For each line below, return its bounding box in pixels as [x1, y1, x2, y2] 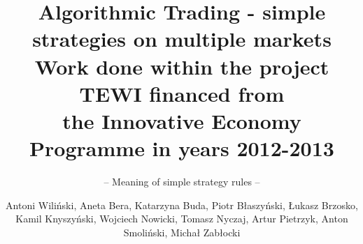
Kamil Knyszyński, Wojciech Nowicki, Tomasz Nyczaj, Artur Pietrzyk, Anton [15, 211, 348, 226]
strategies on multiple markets [32, 24, 332, 53]
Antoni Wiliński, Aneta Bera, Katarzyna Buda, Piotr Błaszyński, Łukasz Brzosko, [6, 197, 358, 212]
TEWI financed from [79, 79, 285, 107]
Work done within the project [34, 52, 329, 80]
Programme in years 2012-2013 [29, 134, 334, 162]
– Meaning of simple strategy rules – [104, 174, 260, 189]
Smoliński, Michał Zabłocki [123, 224, 241, 239]
